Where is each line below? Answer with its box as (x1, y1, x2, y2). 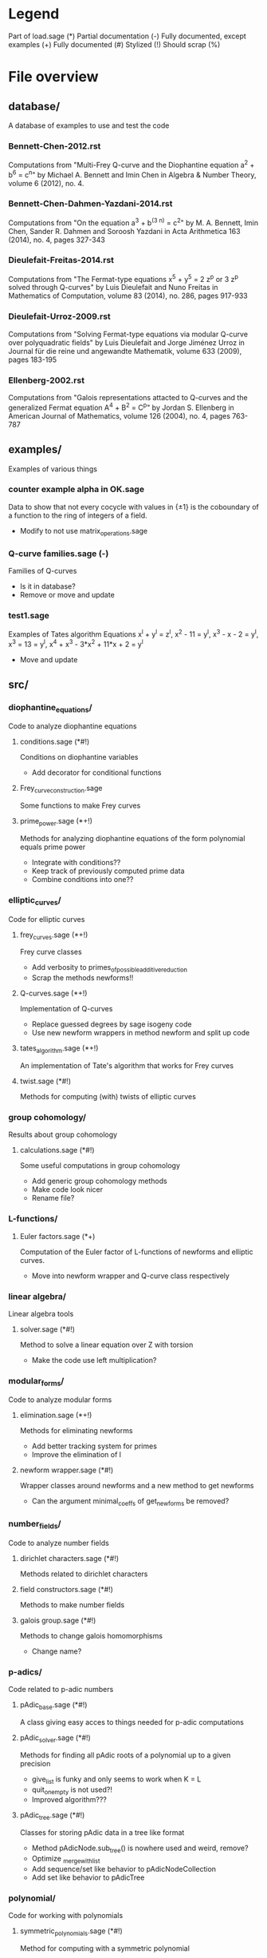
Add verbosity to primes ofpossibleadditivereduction (31, 963, 187, 975)
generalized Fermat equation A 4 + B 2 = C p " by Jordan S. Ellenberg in (8, 401, 235, 412)
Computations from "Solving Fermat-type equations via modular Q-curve (8, 329, 249, 339)
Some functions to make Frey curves (19, 800, 141, 811)
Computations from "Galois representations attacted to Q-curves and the (8, 393, 249, 403)
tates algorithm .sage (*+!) (19, 1043, 99, 1055)
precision (19, 1758, 51, 1768)
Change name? (31, 1646, 82, 1656)
